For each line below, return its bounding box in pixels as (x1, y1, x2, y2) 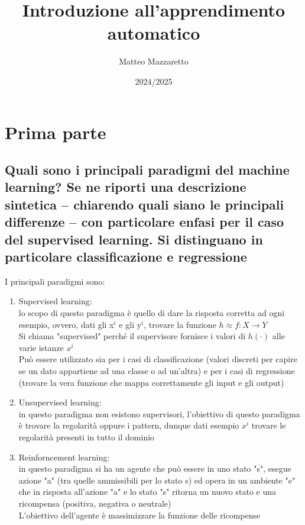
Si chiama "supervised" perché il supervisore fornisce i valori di (18, 330, 246, 342)
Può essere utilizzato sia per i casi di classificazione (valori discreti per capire (18, 353, 297, 365)
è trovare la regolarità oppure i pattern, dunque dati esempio (18, 419, 239, 431)
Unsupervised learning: (18, 396, 102, 408)
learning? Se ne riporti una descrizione (5, 178, 246, 196)
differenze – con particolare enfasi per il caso (5, 212, 284, 231)
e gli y (119, 318, 142, 330)
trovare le (251, 419, 286, 431)
